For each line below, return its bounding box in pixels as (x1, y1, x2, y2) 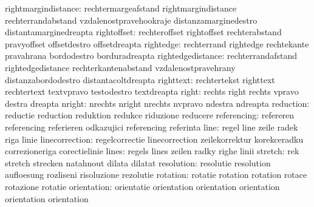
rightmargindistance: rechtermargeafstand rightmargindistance (5, 2, 237, 14)
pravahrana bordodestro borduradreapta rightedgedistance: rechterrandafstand (5, 49, 298, 62)
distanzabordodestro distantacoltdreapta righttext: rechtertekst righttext (5, 73, 275, 86)
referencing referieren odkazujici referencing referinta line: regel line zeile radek (5, 120, 298, 133)
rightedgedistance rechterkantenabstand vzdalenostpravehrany (5, 61, 236, 73)
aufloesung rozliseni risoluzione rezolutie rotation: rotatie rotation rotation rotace (5, 168, 307, 181)
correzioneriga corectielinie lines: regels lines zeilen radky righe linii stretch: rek (5, 144, 299, 157)
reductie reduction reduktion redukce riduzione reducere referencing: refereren (5, 109, 295, 121)
